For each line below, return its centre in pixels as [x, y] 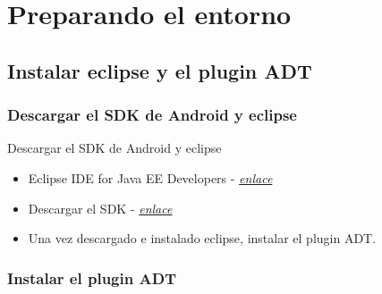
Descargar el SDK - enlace [100, 208]
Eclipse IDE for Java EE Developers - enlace [150, 177]
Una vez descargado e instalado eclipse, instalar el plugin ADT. [202, 238]
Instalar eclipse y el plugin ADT [160, 70]
